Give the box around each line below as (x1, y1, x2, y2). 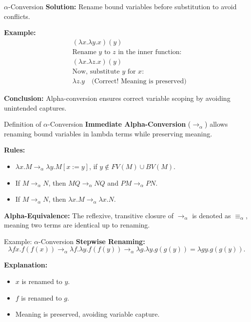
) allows (205, 119, 228, 129)
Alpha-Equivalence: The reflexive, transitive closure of (4, 210, 174, 220)
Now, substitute (72, 68, 120, 75)
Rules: (4, 145, 25, 155)
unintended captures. (4, 102, 67, 113)
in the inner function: (118, 48, 182, 56)
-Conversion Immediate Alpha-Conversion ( (48, 119, 191, 129)
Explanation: (4, 260, 48, 270)
